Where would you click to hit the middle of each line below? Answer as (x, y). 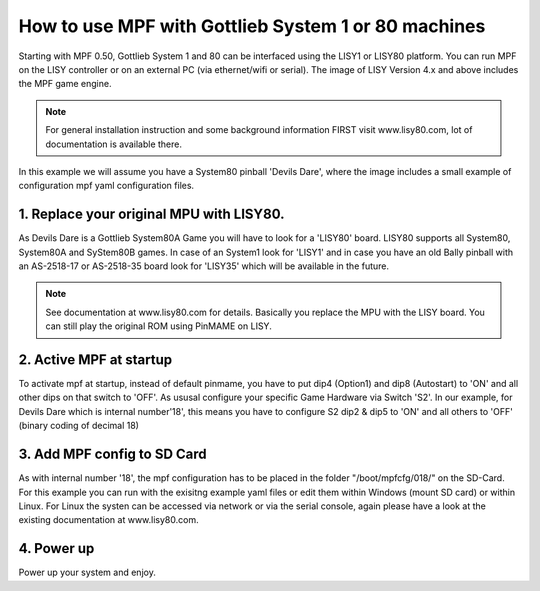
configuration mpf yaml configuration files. (106, 186)
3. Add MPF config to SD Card (112, 454)
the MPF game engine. (65, 84)
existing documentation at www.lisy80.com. (108, 520)
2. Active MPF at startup (95, 359)
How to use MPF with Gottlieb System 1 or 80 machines (252, 26)
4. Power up (56, 548)
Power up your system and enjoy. (87, 572)
